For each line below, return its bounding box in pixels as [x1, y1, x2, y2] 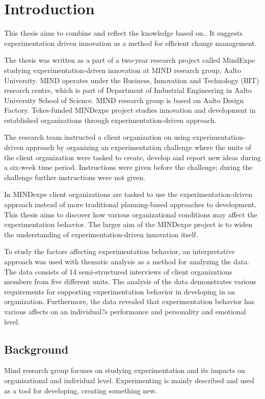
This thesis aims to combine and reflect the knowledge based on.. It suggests [4, 28, 243, 38]
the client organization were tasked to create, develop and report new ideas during [4, 152, 261, 162]
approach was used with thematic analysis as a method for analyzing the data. [4, 256, 250, 266]
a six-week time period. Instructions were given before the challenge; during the [4, 162, 253, 172]
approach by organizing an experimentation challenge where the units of [25, 142, 251, 153]
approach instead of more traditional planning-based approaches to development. [4, 199, 257, 210]
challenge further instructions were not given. [4, 171, 145, 182]
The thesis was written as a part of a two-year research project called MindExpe [4, 55, 255, 65]
